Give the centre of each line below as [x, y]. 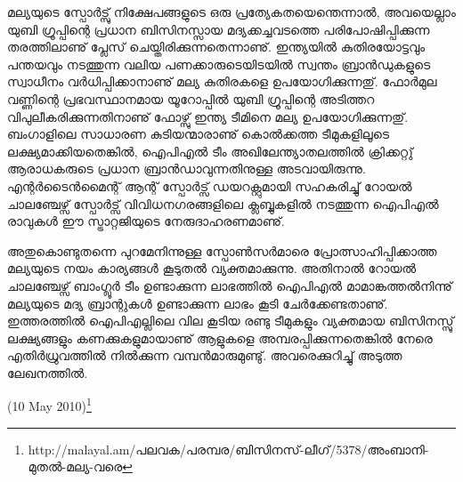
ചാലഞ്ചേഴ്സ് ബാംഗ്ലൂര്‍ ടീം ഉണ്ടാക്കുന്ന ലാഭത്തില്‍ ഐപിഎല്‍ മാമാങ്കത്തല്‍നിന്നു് [230, 285]
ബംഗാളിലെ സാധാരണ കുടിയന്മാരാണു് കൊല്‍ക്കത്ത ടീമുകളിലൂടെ [199, 134]
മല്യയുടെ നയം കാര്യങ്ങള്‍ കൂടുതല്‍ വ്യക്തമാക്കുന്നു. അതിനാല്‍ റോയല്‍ [212, 268]
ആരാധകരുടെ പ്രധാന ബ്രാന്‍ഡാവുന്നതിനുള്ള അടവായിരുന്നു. [187, 169]
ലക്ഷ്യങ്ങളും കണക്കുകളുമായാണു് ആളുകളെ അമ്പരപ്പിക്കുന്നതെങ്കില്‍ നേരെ [220, 337]
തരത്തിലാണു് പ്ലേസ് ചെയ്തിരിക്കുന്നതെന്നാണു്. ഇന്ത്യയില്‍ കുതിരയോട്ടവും [216, 47]
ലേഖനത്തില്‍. [48, 372]
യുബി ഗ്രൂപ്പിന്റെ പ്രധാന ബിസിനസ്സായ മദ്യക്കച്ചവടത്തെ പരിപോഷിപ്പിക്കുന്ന [219, 29]
